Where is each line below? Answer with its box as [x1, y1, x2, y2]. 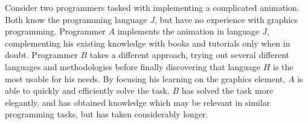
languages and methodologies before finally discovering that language [5, 60, 261, 73]
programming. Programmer [5, 25, 106, 38]
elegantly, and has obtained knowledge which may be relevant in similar [5, 96, 271, 108]
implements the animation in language [117, 25, 260, 38]
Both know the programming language [5, 13, 147, 25]
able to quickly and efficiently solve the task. [5, 84, 170, 97]
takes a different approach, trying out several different [89, 48, 289, 61]
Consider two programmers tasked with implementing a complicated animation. [5, 1, 300, 13]
